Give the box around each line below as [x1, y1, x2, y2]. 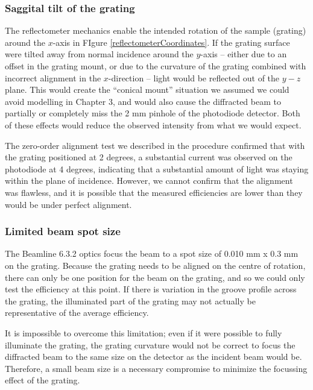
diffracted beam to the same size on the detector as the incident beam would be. [5, 350, 302, 363]
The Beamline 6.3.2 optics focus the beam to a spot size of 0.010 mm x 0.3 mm [5, 247, 299, 260]
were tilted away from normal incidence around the [5, 48, 194, 60]
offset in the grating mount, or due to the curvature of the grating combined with [5, 60, 306, 72]
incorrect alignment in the [5, 71, 101, 84]
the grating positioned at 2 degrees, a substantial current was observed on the [5, 151, 292, 163]
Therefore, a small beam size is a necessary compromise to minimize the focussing [5, 362, 308, 374]
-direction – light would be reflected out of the [108, 71, 280, 84]
